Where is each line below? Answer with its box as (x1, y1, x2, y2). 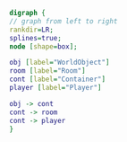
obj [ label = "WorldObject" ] (9, 58, 110, 67)
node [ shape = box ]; (9, 41, 78, 51)
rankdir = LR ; (9, 25, 54, 34)
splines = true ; (9, 33, 63, 42)
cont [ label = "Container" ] (9, 75, 106, 84)
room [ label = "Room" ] (9, 67, 87, 75)
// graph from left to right (9, 16, 118, 26)
